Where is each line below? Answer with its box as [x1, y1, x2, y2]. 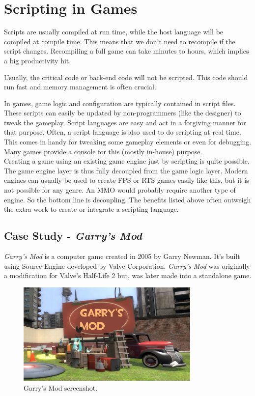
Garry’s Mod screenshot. [24, 382, 98, 393]
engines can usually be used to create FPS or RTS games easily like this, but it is [4, 175, 249, 185]
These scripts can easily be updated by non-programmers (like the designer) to [4, 108, 241, 118]
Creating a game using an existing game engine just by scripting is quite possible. [4, 156, 250, 166]
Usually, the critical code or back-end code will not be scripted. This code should [4, 72, 248, 82]
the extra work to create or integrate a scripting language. [4, 204, 179, 214]
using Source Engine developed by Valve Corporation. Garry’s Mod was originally [4, 260, 250, 271]
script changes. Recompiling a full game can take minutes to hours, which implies [4, 46, 249, 56]
